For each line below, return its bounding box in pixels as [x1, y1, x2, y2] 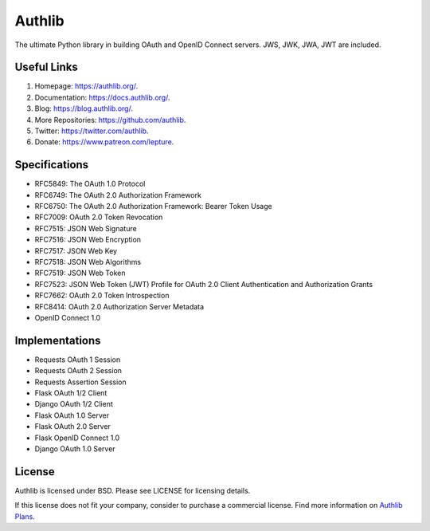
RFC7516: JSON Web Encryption [34, 235, 142, 245]
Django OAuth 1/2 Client [34, 399, 113, 409]
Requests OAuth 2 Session [34, 366, 123, 376]
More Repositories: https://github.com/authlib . [34, 115, 186, 124]
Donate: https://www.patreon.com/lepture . [34, 137, 174, 147]
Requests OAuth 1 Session [34, 355, 121, 364]
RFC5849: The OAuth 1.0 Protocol [34, 179, 146, 189]
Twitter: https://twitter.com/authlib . [34, 126, 149, 136]
